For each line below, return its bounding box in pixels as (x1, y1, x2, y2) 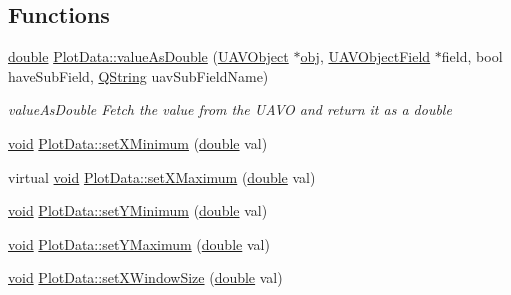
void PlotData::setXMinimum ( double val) (8, 132, 268, 153)
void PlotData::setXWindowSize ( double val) (8, 267, 283, 288)
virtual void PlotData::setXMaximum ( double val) (8, 166, 316, 187)
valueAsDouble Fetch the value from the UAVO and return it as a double (8, 99, 452, 120)
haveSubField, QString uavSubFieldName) (8, 65, 269, 86)
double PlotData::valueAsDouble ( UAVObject (8, 46, 289, 67)
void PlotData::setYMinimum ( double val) (8, 200, 268, 221)
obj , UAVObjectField (300, 46, 431, 67)
